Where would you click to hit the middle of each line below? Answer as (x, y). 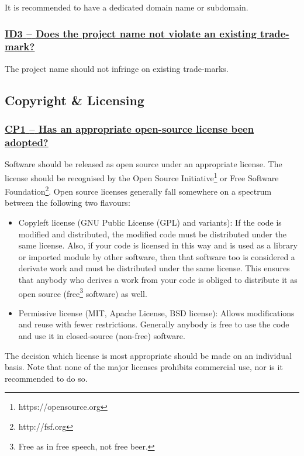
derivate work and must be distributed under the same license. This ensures (154, 268)
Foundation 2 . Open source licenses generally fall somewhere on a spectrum (138, 190)
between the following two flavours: (68, 203)
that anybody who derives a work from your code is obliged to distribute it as (158, 279)
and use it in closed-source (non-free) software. (102, 335)
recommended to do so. (46, 378)
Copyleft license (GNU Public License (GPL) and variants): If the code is (150, 222)
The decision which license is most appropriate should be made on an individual (148, 355)
